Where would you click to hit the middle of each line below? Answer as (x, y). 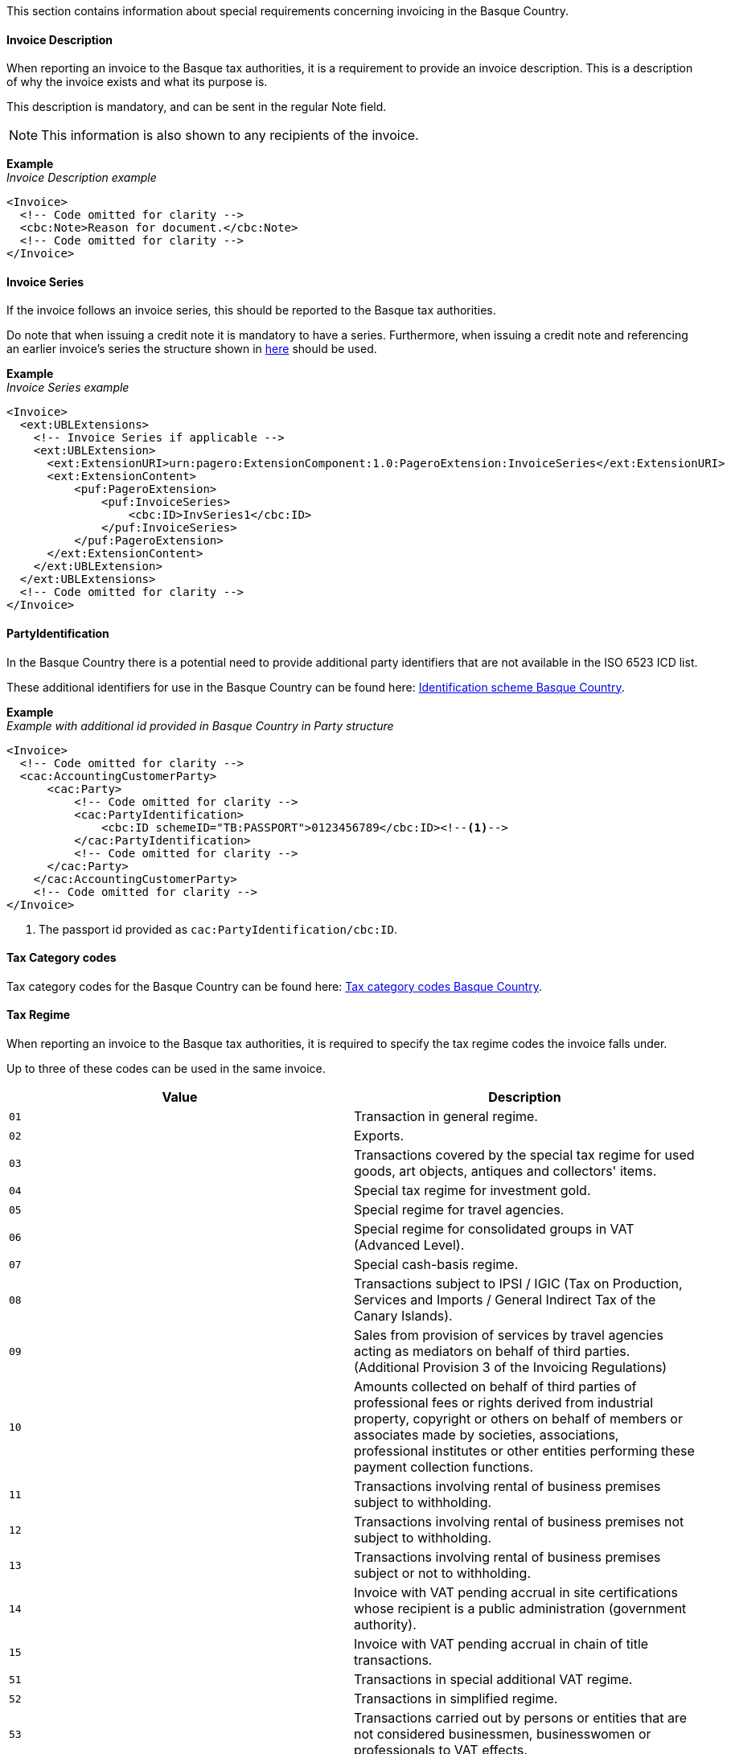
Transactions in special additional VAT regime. (493, 1680)
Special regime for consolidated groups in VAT (494, 1229)
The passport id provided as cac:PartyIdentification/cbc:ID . (218, 929)
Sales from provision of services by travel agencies (509, 1335)
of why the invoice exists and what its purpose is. (137, 82)
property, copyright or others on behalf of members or (518, 1419)
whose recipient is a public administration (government (520, 1609)
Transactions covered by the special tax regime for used (524, 1155)
